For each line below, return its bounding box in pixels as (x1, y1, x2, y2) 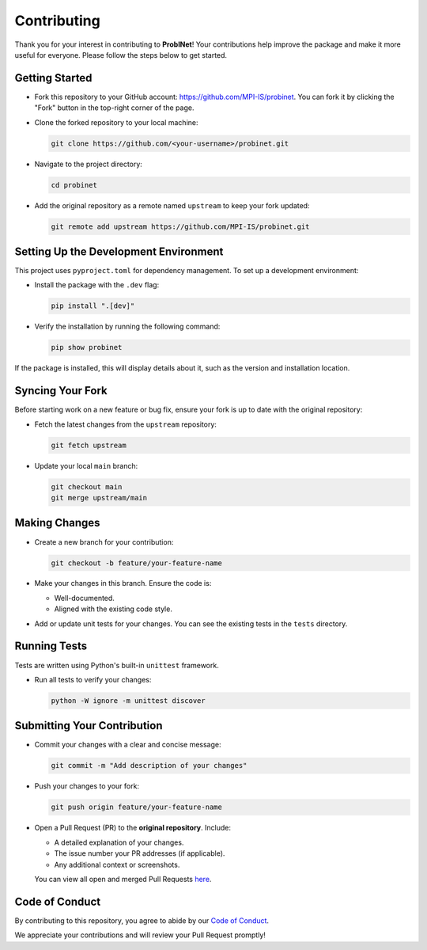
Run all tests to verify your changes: (34, 674, 152, 684)
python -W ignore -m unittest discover (51, 696, 206, 705)
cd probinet (51, 180, 98, 189)
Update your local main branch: (34, 461, 138, 470)
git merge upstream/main (51, 493, 148, 503)
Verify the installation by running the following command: (34, 321, 221, 332)
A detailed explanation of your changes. (54, 838, 184, 847)
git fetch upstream (51, 440, 127, 450)
